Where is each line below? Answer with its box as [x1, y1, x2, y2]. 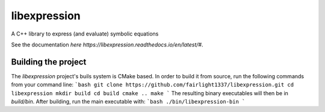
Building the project [11, 57, 87, 67]
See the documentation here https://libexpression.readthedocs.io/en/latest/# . [11, 41, 203, 48]
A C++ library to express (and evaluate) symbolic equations [11, 30, 159, 37]
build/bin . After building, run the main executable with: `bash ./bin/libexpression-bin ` [11, 98, 246, 105]
